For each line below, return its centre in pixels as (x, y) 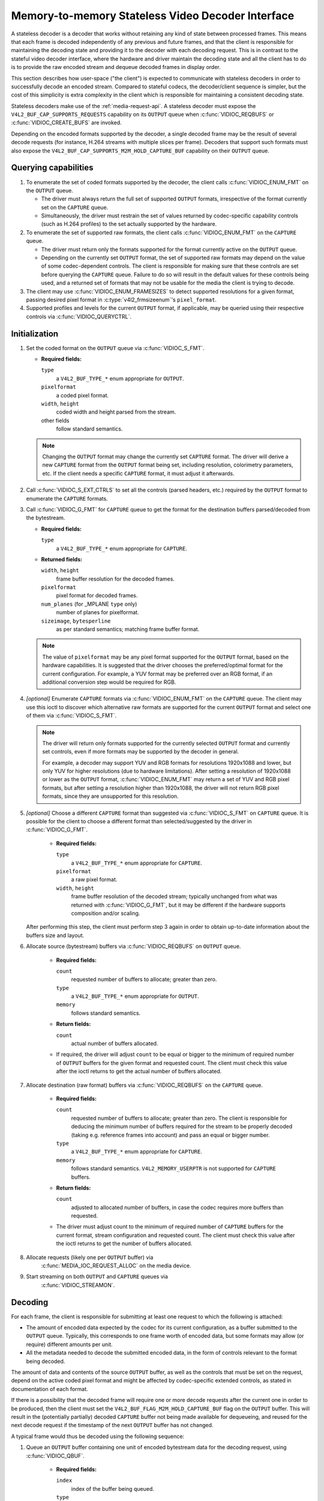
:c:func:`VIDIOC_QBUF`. (55, 1455)
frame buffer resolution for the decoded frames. (115, 579)
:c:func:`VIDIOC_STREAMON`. (78, 1285)
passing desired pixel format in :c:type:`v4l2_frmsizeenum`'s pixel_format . (121, 300)
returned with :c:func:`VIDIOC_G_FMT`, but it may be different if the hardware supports (178, 905)
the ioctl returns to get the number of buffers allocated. (124, 1243)
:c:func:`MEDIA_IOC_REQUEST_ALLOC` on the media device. (116, 1266)
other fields (55, 420)
